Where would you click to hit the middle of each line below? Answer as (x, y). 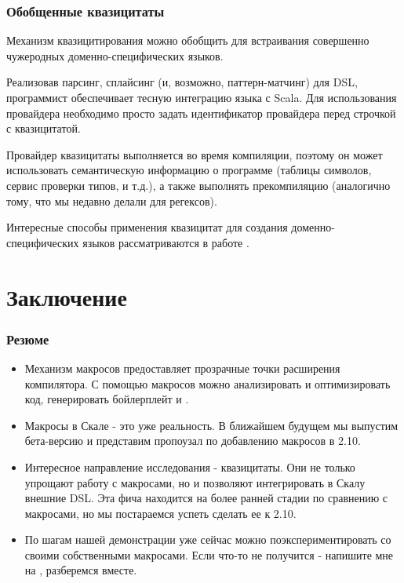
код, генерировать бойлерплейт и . (107, 399)
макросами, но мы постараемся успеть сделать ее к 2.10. (160, 513)
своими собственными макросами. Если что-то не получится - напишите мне (209, 554)
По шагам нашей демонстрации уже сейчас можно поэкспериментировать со (208, 539)
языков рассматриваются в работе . (166, 242)
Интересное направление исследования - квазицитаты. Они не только (190, 466)
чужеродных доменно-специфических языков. (115, 55)
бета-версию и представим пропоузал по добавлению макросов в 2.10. (193, 441)
